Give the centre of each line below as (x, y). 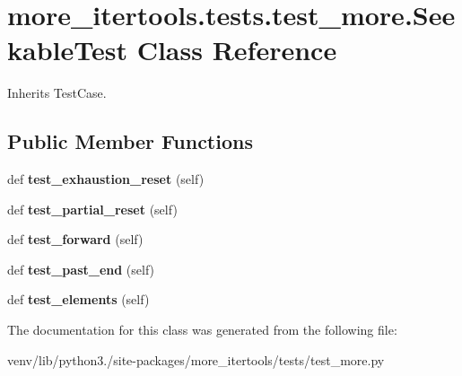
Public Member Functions (130, 141)
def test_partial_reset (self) (92, 209)
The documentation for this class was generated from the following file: (202, 330)
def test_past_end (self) (81, 269)
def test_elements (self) (78, 299)
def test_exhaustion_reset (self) (106, 179)
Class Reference (237, 50)
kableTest (67, 50)
